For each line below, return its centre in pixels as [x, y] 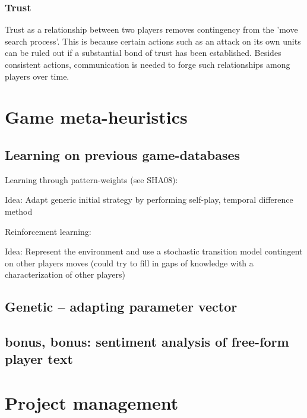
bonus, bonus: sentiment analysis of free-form [147, 342]
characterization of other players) [65, 274]
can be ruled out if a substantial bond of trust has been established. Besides [143, 53]
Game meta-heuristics [96, 117]
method [19, 211]
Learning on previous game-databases [123, 154]
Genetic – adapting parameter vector [121, 307]
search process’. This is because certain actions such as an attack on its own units [153, 41]
